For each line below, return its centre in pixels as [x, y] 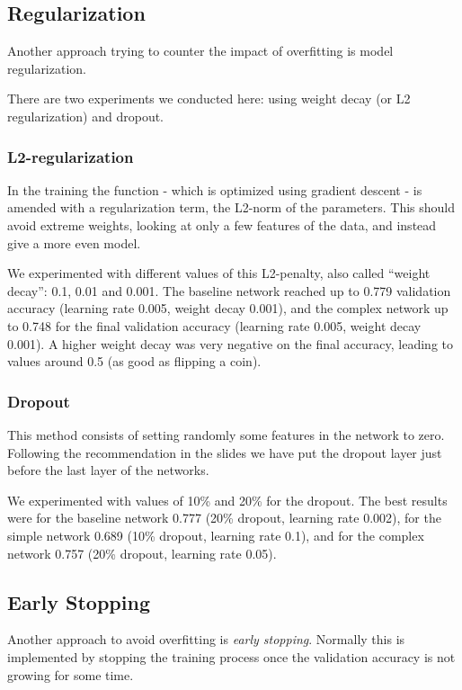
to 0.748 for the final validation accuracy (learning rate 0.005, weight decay [214, 325]
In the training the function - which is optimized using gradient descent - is [215, 189]
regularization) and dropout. [86, 116]
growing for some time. [71, 674]
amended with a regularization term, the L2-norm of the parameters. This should [231, 207]
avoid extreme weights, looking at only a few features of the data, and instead [222, 224]
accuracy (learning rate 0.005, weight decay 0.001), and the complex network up [228, 308]
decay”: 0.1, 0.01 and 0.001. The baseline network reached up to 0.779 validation [229, 290]
